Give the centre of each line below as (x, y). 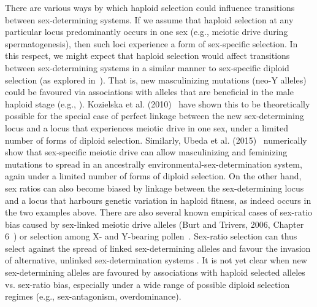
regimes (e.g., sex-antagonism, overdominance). (93, 296)
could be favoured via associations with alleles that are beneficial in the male (149, 92)
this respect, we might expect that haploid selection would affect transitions (147, 56)
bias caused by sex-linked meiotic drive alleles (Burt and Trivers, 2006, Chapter (155, 224)
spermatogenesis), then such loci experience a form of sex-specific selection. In (151, 43)
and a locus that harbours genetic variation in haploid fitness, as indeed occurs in (158, 200)
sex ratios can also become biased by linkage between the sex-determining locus (155, 188)
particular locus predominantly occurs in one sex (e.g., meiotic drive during (147, 32)
